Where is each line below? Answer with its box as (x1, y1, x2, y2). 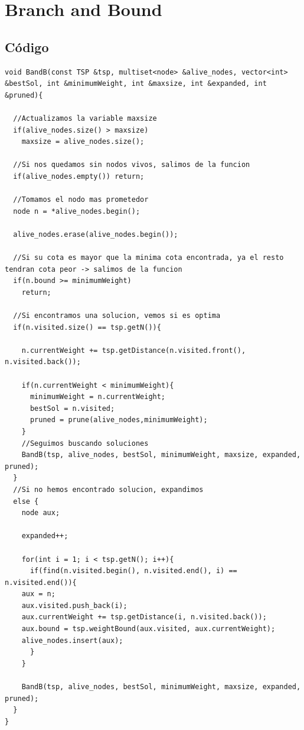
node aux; (21, 509, 60, 517)
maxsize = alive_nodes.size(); (21, 137, 145, 146)
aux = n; (21, 590, 55, 599)
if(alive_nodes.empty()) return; (13, 172, 145, 181)
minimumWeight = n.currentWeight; (30, 393, 166, 401)
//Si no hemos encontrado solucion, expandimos (13, 485, 204, 494)
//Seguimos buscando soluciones (21, 439, 149, 448)
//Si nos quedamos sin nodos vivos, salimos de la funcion (13, 160, 250, 169)
